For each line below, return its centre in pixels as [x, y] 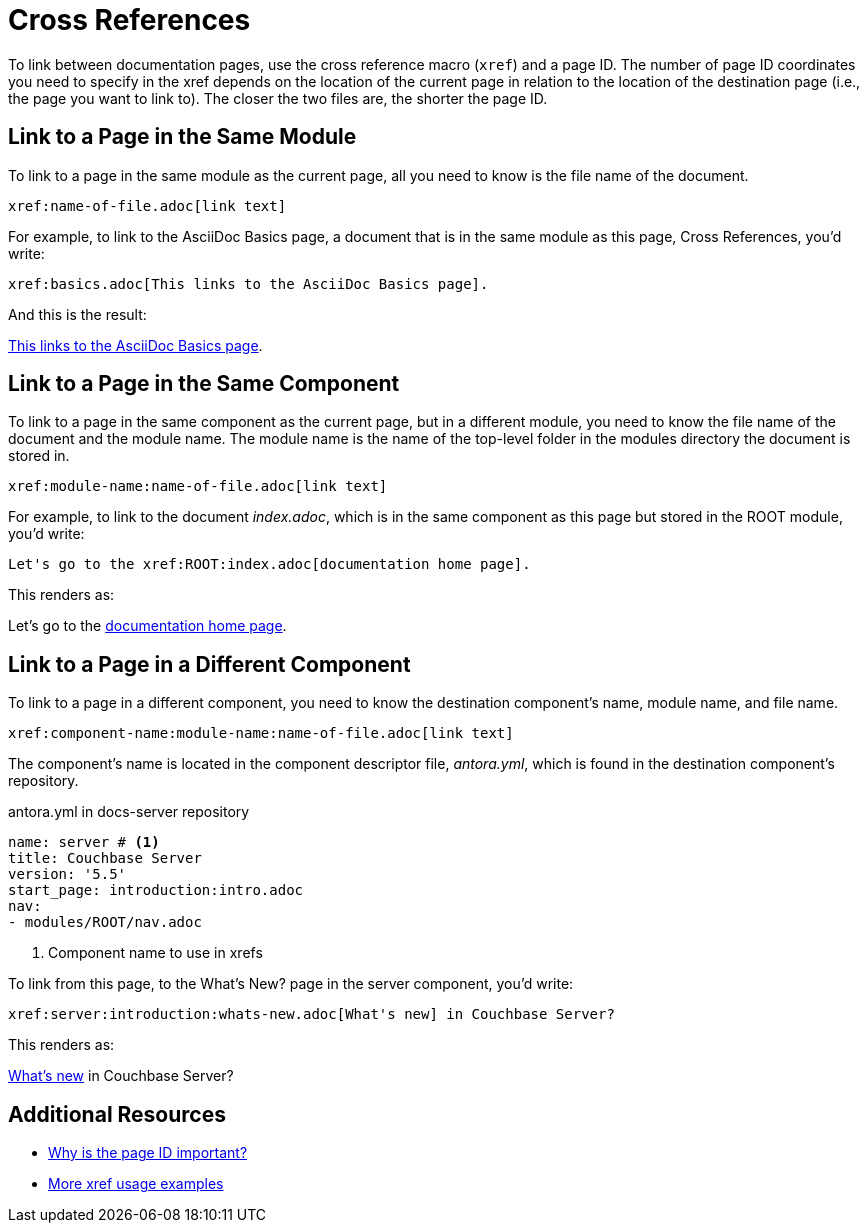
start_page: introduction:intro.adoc [156, 890]
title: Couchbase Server [105, 858]
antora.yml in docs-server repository [129, 812]
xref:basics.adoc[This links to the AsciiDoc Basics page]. [248, 283]
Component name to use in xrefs [155, 953]
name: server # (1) [84, 842]
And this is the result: [77, 314]
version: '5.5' [67, 874]
